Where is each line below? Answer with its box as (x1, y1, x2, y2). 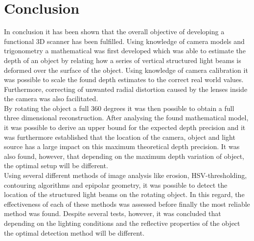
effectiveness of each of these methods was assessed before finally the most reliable (4, 198, 250, 209)
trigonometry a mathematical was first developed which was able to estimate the (4, 45, 246, 56)
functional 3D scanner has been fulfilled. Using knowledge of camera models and (4, 36, 245, 46)
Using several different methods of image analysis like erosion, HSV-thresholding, (4, 170, 247, 180)
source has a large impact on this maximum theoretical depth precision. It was (4, 141, 240, 152)
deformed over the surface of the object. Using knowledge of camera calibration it (4, 65, 248, 75)
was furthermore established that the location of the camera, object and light (4, 131, 235, 142)
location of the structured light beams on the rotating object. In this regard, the (4, 189, 245, 199)
